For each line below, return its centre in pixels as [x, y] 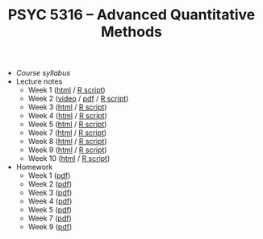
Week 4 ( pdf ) [50, 201]
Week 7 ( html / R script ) [67, 133]
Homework [34, 167]
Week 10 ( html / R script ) [69, 159]
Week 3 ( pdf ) [50, 193]
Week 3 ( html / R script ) [67, 107]
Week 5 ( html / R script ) [67, 124]
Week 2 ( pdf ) [50, 184]
